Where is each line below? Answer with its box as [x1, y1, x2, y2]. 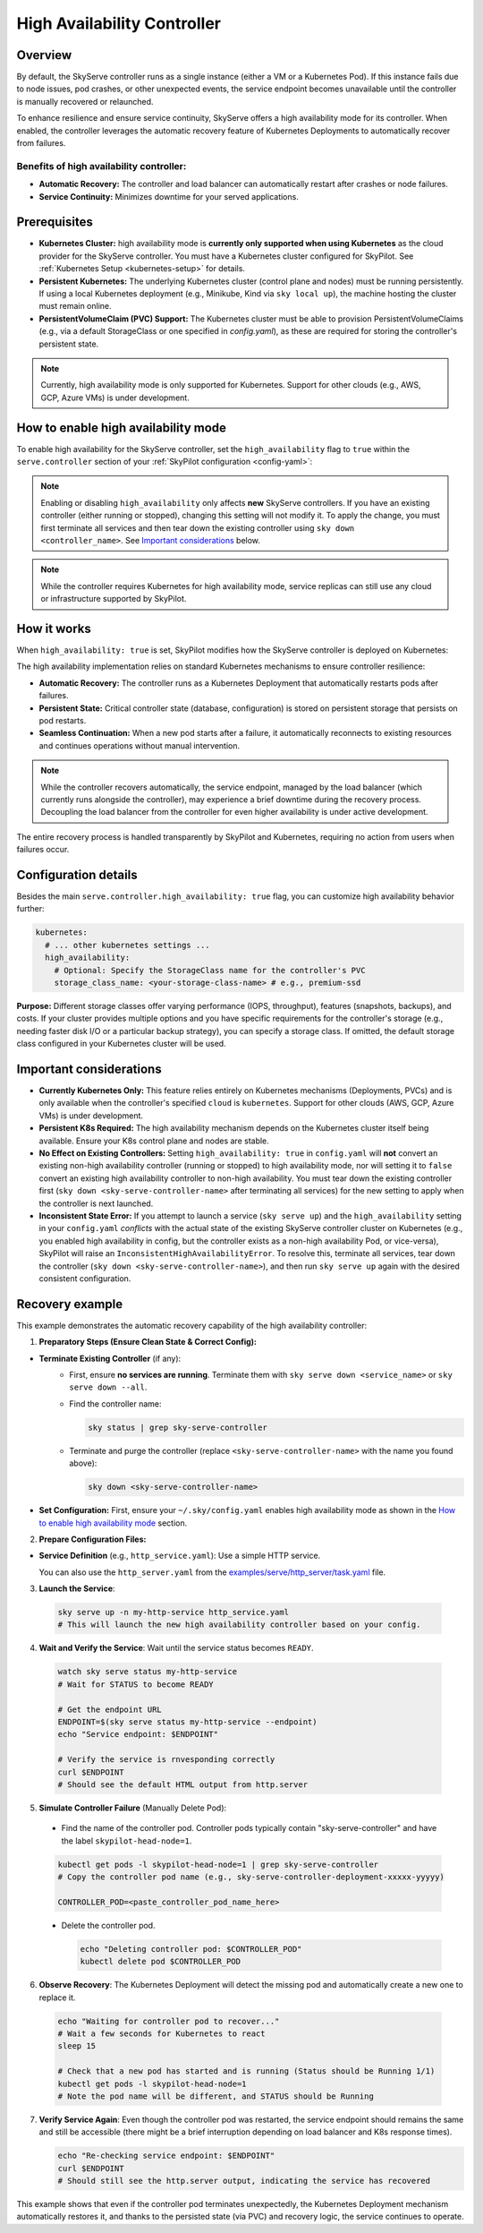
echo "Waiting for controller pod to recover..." [57, 2015, 280, 2026]
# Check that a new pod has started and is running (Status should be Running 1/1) [57, 2066, 436, 2076]
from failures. [16, 138, 66, 149]
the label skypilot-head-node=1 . [61, 1835, 192, 1846]
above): [69, 1458, 97, 1468]
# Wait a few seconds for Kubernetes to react [57, 2028, 266, 2039]
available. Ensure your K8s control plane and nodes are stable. [38, 1135, 270, 1146]
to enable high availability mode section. [38, 1518, 188, 1528]
